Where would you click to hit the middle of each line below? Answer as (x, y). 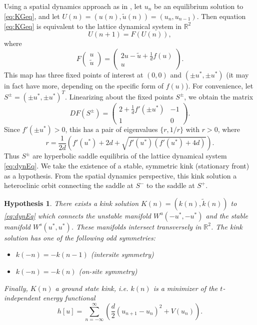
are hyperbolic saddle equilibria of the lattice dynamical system (130, 156)
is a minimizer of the (185, 288)
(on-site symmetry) (108, 271)
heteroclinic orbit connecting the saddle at (69, 185)
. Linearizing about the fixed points (119, 96)
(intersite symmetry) (122, 254)
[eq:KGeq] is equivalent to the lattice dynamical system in (93, 26)
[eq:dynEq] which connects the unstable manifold (77, 215)
